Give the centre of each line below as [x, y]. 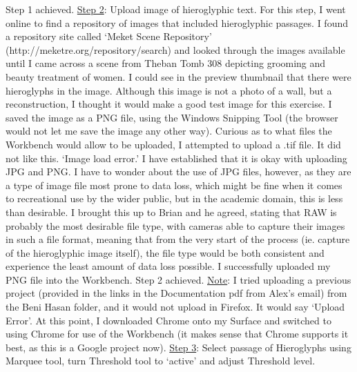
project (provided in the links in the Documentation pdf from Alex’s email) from [176, 293]
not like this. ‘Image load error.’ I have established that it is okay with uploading [176, 158]
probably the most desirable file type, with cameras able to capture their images [175, 225]
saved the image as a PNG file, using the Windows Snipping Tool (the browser [172, 117]
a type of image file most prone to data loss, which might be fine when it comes [174, 185]
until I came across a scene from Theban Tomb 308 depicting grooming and [166, 63]
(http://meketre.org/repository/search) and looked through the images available [175, 49]
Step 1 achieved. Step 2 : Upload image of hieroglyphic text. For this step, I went [176, 9]
